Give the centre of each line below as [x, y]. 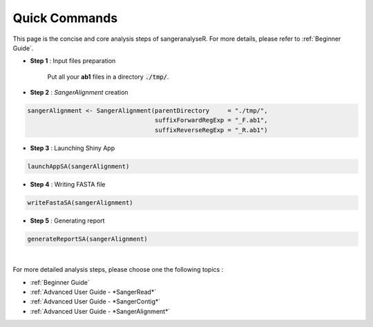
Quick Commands [65, 18]
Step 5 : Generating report [67, 221]
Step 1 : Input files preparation [73, 61]
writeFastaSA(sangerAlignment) [80, 203]
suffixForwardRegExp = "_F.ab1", [211, 120]
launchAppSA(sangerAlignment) [78, 166]
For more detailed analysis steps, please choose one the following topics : [118, 270]
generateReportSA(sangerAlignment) [87, 239]
